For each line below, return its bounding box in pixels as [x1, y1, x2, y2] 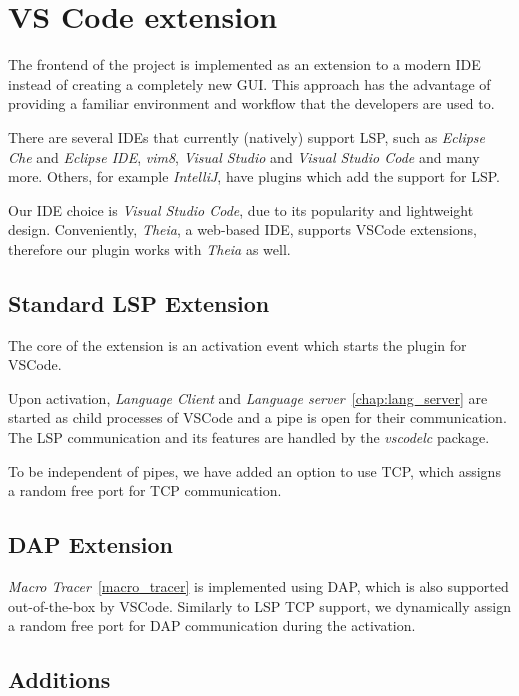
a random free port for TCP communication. [8, 480, 282, 501]
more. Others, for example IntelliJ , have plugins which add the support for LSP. [8, 166, 500, 187]
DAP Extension [8, 529, 173, 560]
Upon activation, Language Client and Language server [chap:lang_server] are [8, 387, 488, 408]
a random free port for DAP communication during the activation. [8, 615, 416, 636]
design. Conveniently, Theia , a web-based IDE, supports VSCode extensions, [8, 219, 477, 240]
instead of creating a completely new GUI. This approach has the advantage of [8, 73, 491, 94]
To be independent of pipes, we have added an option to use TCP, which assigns [8, 460, 501, 481]
